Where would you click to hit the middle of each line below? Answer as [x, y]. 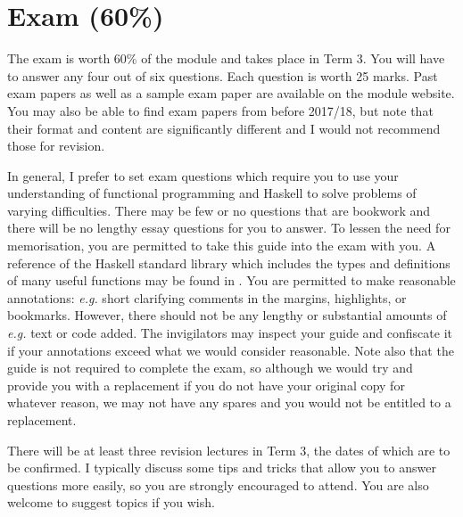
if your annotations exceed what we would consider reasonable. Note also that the [231, 350]
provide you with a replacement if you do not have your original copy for [206, 385]
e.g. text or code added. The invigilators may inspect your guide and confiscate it [230, 333]
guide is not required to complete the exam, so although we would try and [210, 368]
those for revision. [56, 146]
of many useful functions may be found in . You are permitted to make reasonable [231, 280]
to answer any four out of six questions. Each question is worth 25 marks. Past [223, 75]
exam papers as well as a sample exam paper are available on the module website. [231, 93]
